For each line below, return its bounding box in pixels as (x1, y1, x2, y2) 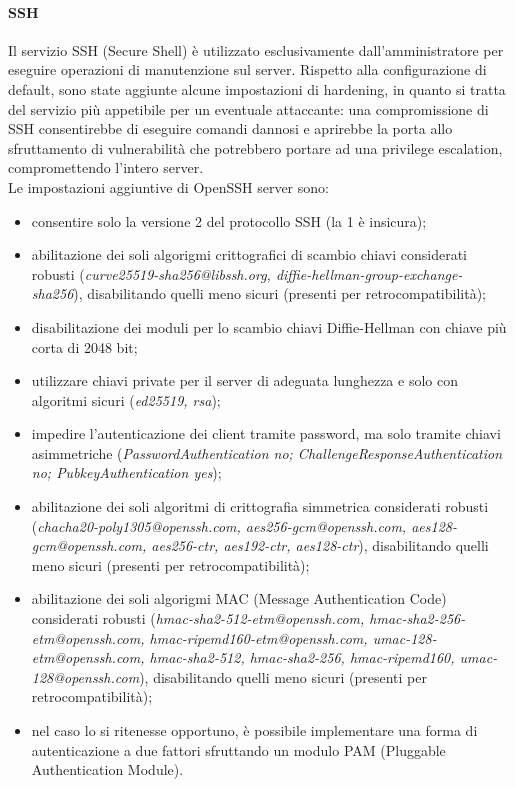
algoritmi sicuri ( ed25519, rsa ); (31, 389, 221, 410)
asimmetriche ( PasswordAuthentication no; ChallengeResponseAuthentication (31, 442, 503, 463)
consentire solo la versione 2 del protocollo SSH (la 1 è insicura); (31, 210, 427, 231)
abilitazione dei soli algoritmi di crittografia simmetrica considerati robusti (31, 496, 489, 517)
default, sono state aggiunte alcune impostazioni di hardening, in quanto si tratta (8, 78, 506, 99)
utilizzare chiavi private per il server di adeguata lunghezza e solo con (31, 370, 458, 391)
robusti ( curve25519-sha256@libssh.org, (31, 263, 271, 284)
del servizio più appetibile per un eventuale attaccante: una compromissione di (8, 98, 489, 119)
